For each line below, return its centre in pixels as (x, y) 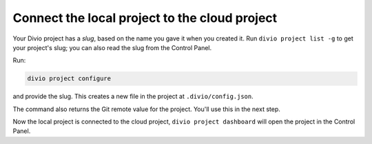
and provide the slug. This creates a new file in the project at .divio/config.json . (133, 97)
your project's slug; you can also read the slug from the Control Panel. (112, 47)
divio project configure (69, 79)
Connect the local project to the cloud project (145, 18)
